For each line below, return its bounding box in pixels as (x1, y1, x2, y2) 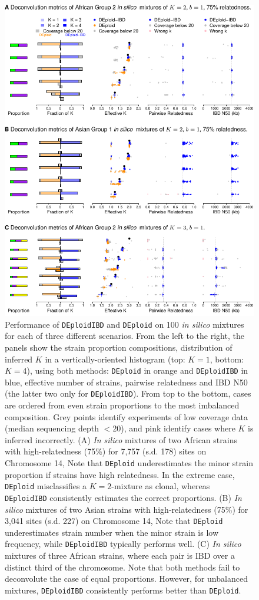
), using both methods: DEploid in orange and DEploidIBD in (26, 364, 248, 377)
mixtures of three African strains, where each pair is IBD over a (5, 549, 235, 562)
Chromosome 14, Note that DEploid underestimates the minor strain (5, 456, 253, 469)
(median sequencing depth (5, 422, 99, 434)
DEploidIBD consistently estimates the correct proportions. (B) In (5, 491, 242, 503)
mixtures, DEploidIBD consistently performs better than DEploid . (5, 583, 241, 596)
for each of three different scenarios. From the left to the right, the (5, 329, 244, 342)
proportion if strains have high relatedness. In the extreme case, (5, 468, 235, 480)
